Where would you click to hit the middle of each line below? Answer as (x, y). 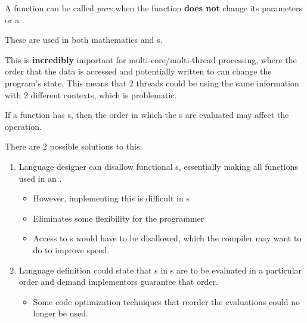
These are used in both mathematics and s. (84, 40)
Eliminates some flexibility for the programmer (119, 218)
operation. (23, 126)
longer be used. (61, 313)
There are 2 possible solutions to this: (74, 146)
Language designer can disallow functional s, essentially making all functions (158, 166)
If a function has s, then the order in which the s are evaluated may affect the (147, 115)
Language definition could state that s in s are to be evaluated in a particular (160, 270)
